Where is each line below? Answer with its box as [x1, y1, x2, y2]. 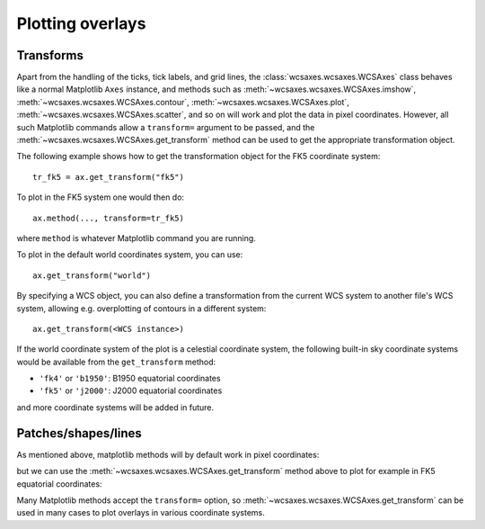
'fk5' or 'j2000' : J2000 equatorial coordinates [39, 385, 223, 396]
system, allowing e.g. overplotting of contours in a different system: [16, 302, 267, 314]
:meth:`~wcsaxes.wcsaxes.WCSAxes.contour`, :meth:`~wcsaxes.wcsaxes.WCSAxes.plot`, [16, 96, 349, 107]
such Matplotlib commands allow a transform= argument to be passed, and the [16, 121, 315, 132]
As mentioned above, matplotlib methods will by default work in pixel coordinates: [16, 449, 320, 460]
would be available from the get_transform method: [16, 356, 216, 367]
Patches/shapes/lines [16, 426, 143, 441]
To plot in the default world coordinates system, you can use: [16, 249, 243, 260]
